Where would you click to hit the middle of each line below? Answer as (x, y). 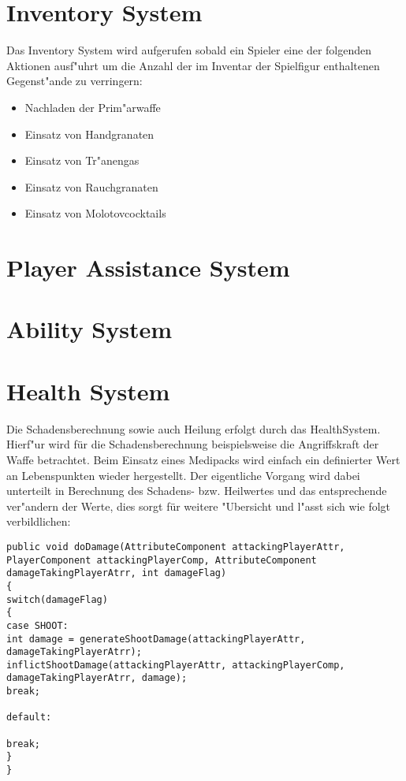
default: (29, 718)
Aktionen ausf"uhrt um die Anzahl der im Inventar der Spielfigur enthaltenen (193, 65)
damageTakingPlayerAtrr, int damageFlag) (117, 573)
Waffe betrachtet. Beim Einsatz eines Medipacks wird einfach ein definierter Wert (203, 459)
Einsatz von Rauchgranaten (91, 186)
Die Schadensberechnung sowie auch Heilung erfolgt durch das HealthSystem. (194, 428)
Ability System (89, 329)
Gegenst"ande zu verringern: (74, 81)
